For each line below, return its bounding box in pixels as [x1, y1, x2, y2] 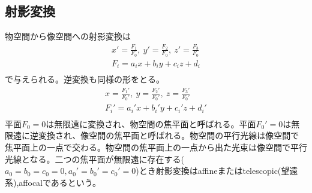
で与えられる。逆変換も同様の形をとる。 [5, 73, 164, 85]
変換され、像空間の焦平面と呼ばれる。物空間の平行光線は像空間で [38, 129, 299, 142]
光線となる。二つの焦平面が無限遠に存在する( [5, 152, 185, 165]
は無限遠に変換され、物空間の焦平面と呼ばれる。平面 [46, 117, 256, 130]
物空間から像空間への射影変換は [5, 30, 131, 42]
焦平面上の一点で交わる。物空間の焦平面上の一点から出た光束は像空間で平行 [5, 141, 307, 154]
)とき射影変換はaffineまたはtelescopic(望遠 [136, 164, 298, 177]
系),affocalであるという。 [5, 176, 101, 188]
